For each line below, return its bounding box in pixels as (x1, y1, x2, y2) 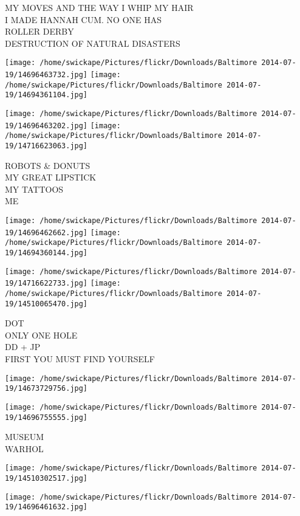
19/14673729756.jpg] (5, 384, 88, 393)
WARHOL (5, 442, 44, 455)
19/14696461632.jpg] (5, 503, 88, 512)
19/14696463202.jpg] (5, 121, 88, 130)
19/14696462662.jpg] (5, 228, 88, 237)
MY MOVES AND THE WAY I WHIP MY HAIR (5, 1, 194, 13)
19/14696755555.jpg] (5, 413, 88, 422)
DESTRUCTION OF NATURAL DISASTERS (5, 36, 180, 49)
